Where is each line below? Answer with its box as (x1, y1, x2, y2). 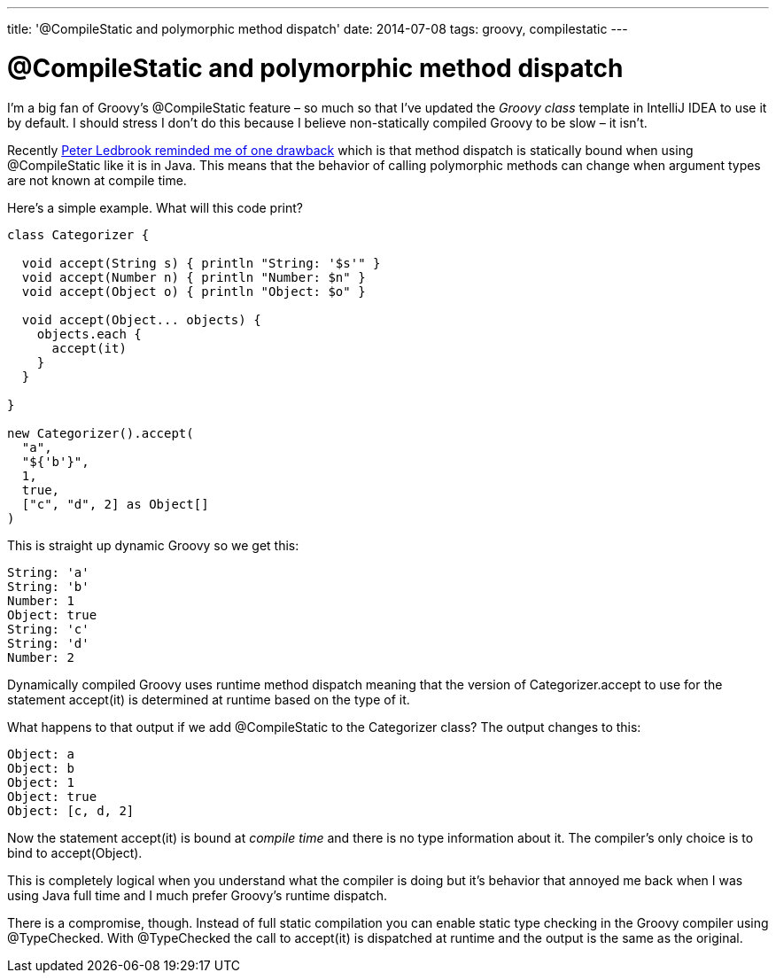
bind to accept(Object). (7, 844, 143, 860)
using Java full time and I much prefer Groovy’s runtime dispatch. (7, 887, 388, 903)
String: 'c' (7, 621, 89, 636)
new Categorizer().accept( (7, 425, 194, 440)
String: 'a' (7, 564, 89, 579)
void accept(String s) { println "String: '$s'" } (21, 255, 381, 270)
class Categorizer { (7, 227, 150, 242)
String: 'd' (7, 635, 89, 650)
